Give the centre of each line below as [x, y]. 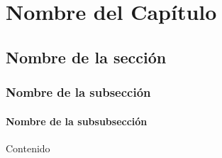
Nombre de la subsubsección [77, 121]
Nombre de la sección [86, 57]
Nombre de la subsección [78, 92]
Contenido [28, 148]
